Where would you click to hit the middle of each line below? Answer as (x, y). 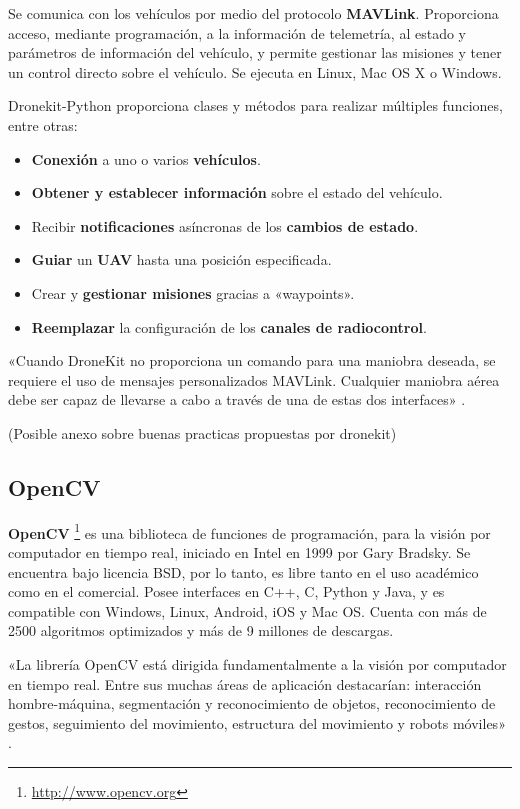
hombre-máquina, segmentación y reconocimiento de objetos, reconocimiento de (252, 703)
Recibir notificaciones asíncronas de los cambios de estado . (225, 225)
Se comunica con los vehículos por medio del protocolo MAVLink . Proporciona (253, 13)
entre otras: (43, 124)
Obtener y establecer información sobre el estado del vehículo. (237, 192)
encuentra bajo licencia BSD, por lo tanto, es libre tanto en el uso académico (243, 571)
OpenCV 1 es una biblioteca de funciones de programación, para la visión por (249, 531)
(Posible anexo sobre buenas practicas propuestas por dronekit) (202, 432)
